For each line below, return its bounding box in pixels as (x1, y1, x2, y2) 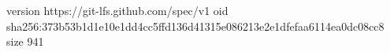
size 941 (6, 33, 44, 50)
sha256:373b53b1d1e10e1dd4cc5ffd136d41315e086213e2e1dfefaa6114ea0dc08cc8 (6, 17, 384, 34)
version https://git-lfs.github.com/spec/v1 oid (6, 2, 228, 18)
